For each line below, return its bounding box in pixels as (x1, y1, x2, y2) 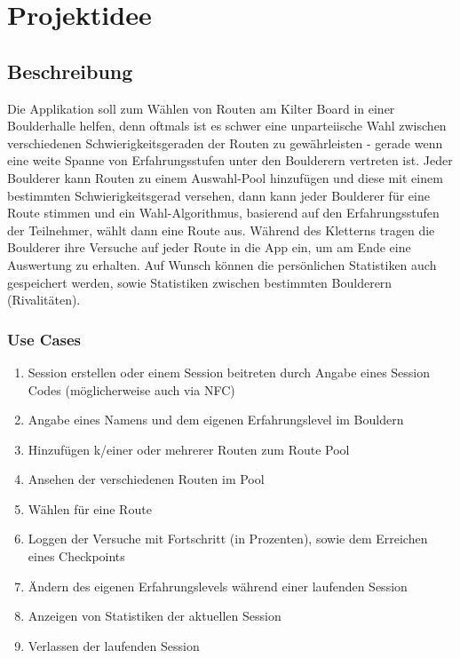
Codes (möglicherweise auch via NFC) (28, 380, 235, 399)
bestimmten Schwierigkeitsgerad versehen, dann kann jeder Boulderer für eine (7, 186, 430, 204)
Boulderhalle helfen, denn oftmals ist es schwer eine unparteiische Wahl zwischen (7, 116, 447, 135)
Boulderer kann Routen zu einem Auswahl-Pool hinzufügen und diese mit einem (7, 168, 443, 186)
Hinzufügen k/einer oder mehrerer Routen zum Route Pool (28, 440, 350, 458)
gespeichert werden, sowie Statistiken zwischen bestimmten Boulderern (7, 273, 393, 291)
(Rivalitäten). (7, 290, 81, 309)
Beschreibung (7, 57, 133, 84)
